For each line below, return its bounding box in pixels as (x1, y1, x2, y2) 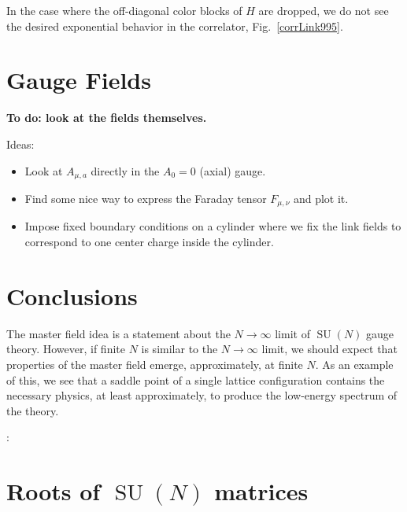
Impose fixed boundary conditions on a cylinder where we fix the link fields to (24, 218, 401, 234)
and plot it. (293, 190, 349, 206)
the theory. (6, 402, 59, 418)
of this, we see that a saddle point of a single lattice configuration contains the (6, 371, 385, 388)
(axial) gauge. (199, 162, 266, 179)
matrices (214, 475, 309, 507)
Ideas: (6, 135, 35, 152)
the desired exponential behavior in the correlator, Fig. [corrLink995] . (6, 17, 343, 34)
